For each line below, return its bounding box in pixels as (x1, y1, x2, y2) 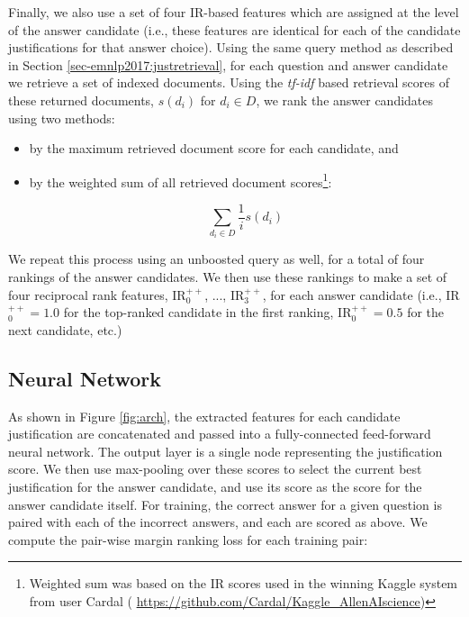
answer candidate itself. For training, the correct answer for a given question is (8, 495, 442, 513)
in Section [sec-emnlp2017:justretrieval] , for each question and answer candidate (8, 55, 448, 74)
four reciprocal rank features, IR (8, 285, 186, 304)
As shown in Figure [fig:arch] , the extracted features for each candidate (8, 406, 401, 425)
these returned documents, (8, 90, 155, 109)
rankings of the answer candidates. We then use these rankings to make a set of (8, 268, 447, 286)
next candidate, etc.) (8, 320, 122, 339)
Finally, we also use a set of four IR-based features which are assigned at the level (8, 3, 459, 21)
